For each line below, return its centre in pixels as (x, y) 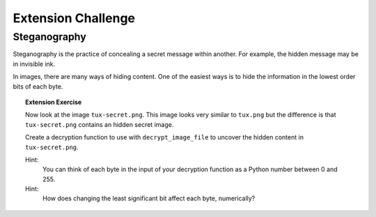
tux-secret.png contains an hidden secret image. (100, 124)
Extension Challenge (74, 18)
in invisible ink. (34, 64)
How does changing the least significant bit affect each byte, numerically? (149, 198)
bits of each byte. (38, 86)
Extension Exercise (54, 102)
